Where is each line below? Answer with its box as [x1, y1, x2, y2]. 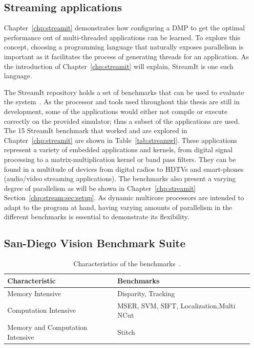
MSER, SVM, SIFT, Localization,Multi [117, 300, 235, 310]
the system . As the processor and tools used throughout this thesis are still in [4, 96, 240, 107]
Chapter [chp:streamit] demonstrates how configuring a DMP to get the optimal [4, 23, 245, 33]
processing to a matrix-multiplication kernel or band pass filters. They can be [4, 154, 236, 164]
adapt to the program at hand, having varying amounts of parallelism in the [4, 202, 233, 212]
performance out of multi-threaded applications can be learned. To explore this [4, 32, 240, 42]
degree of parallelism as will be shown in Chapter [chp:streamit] [4, 183, 196, 193]
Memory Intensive [7, 288, 61, 298]
